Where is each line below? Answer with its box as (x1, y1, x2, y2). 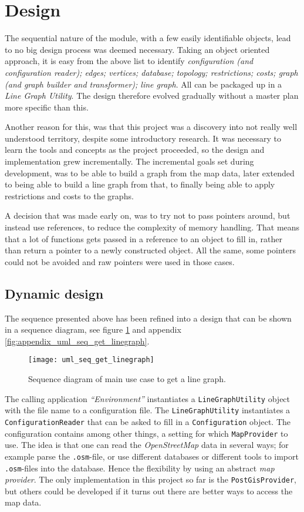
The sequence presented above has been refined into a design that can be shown (5, 312, 292, 324)
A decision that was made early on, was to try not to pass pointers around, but (5, 209, 291, 222)
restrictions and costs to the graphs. (5, 189, 134, 202)
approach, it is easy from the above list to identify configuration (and (5, 55, 254, 67)
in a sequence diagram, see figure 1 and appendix (5, 323, 181, 336)
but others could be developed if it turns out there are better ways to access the (5, 484, 293, 497)
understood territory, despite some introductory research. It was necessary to (5, 132, 282, 144)
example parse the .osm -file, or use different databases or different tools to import (5, 450, 299, 462)
